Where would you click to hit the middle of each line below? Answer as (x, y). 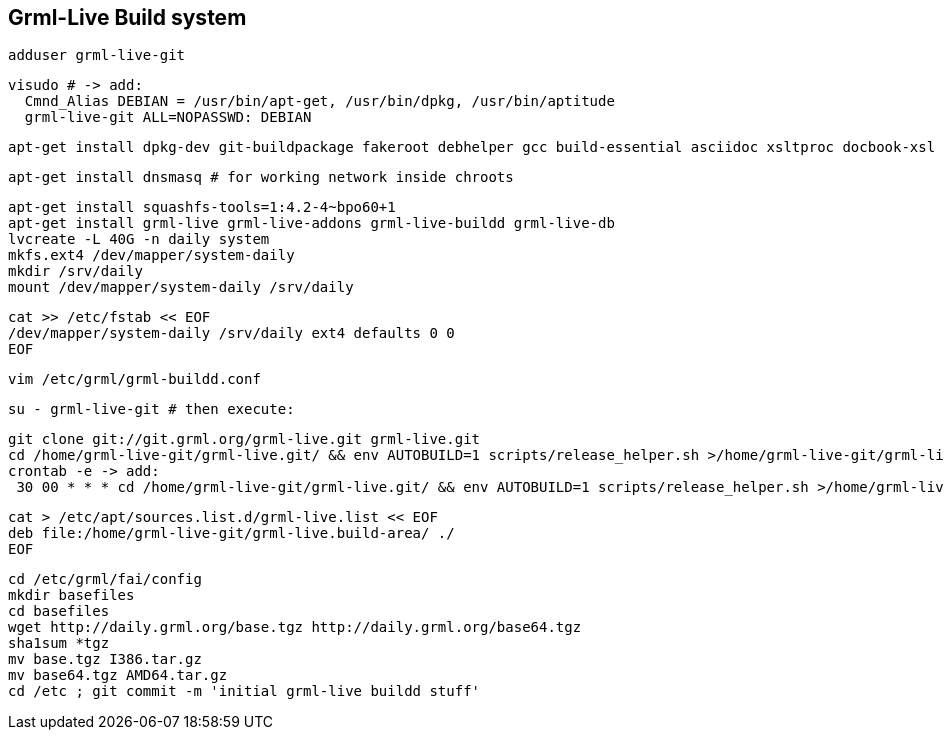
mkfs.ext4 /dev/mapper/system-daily (151, 255)
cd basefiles (59, 611)
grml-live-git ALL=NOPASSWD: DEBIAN (168, 117)
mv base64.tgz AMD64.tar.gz (118, 675)
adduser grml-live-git (97, 55)
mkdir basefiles (71, 595)
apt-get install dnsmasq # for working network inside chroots (261, 177)
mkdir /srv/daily (75, 271)
